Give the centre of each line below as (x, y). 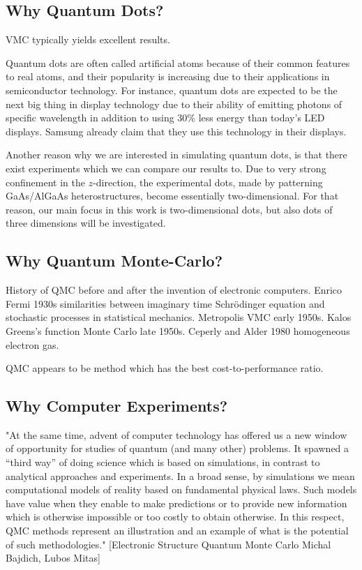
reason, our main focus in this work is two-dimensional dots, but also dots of (169, 209)
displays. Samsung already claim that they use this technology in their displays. (176, 131)
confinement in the (45, 182)
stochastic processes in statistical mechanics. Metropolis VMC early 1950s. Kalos (179, 317)
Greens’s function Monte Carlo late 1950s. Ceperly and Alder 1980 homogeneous (178, 330)
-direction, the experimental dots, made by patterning (208, 182)
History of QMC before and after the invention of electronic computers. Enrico (174, 290)
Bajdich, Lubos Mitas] (53, 558)
